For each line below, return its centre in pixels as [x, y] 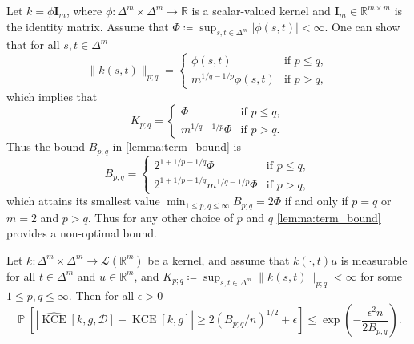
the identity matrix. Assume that [88, 26]
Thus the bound [46, 146]
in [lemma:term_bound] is [177, 146]
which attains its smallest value [83, 201]
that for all [33, 45]
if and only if [316, 201]
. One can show [362, 26]
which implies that [52, 96]
